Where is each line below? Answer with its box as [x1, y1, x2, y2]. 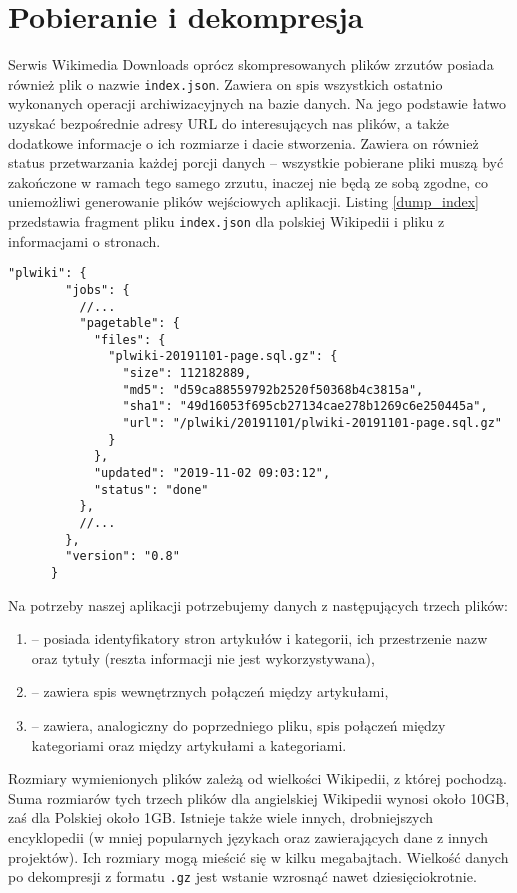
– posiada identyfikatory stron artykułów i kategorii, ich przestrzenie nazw [31, 628, 488, 649]
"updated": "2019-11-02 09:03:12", [93, 466, 331, 481]
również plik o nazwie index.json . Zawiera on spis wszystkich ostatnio [8, 73, 443, 94]
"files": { [93, 332, 166, 347]
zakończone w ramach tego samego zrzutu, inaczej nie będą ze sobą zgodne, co [8, 171, 489, 192]
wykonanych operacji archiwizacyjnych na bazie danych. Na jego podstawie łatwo [8, 93, 506, 114]
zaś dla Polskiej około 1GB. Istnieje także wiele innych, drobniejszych [8, 807, 434, 828]
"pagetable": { [79, 316, 180, 331]
